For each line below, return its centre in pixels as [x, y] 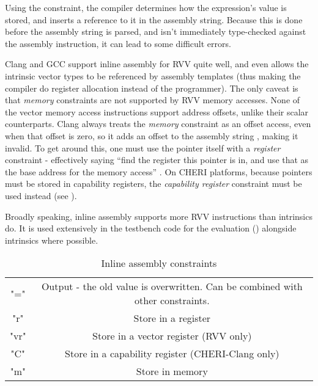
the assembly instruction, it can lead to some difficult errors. [118, 43]
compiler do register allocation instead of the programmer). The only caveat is [152, 88]
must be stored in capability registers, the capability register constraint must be [153, 184]
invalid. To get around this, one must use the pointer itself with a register [143, 147]
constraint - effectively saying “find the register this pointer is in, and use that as [157, 160]
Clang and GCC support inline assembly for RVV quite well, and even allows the [157, 64]
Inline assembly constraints [159, 263]
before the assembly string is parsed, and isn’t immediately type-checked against [156, 31]
